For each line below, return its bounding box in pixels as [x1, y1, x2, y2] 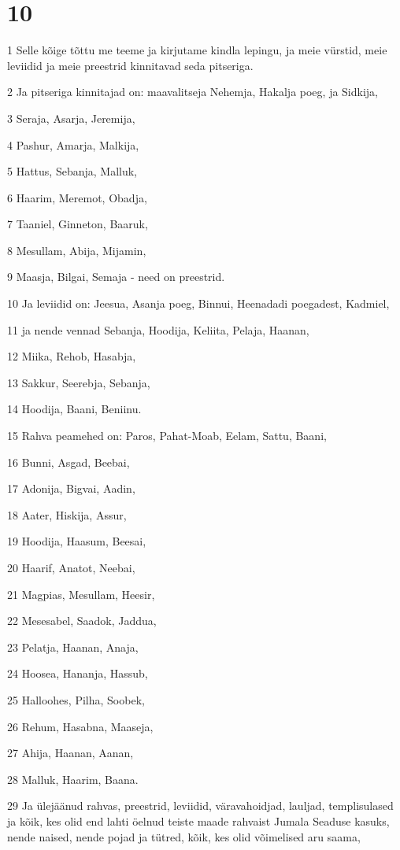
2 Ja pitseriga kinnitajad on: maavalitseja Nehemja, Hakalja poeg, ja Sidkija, [7, 83, 379, 100]
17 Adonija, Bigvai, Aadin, [7, 480, 135, 497]
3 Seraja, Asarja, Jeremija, [7, 109, 135, 126]
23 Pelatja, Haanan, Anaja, [7, 638, 139, 655]
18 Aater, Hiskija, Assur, [7, 506, 127, 523]
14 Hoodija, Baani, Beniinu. [7, 401, 142, 417]
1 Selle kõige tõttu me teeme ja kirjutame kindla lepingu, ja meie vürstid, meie [7, 42, 387, 58]
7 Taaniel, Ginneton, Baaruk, [7, 216, 148, 232]
